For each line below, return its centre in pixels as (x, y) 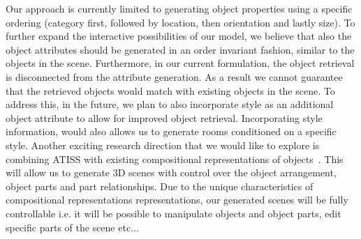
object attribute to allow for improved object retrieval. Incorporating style (164, 117)
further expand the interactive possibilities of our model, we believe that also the (179, 36)
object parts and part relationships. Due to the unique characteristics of (160, 186)
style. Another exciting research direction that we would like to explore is (163, 145)
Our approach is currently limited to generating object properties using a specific (179, 8)
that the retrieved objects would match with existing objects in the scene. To (170, 90)
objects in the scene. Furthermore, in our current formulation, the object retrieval (180, 63)
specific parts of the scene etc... (72, 227)
